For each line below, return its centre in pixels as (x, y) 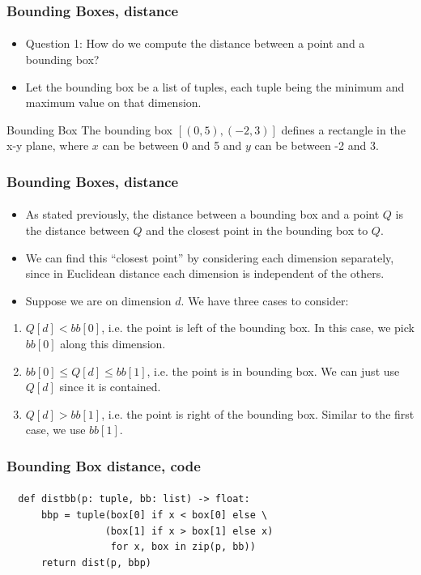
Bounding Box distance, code (104, 465)
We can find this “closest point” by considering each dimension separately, (210, 257)
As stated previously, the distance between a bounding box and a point (202, 214)
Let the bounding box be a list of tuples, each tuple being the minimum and (215, 86)
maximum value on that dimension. (113, 102)
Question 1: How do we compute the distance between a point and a (195, 43)
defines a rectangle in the (343, 129)
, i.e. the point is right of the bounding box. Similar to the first (258, 413)
